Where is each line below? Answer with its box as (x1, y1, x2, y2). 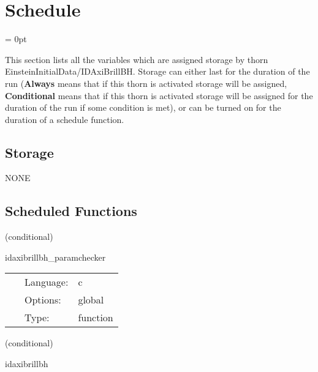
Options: (25, 292, 61, 307)
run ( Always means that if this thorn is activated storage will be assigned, (5, 76, 287, 89)
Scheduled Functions (5, 201, 137, 220)
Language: (25, 275, 69, 289)
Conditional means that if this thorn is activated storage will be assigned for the (5, 89, 313, 102)
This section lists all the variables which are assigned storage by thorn (5, 53, 268, 65)
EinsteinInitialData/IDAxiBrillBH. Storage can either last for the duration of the (5, 65, 310, 78)
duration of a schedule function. (5, 113, 124, 125)
